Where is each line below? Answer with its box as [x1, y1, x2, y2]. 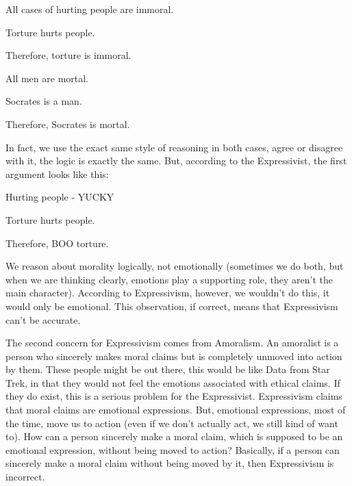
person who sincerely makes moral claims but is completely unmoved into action [5, 348, 342, 363]
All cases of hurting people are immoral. [5, 2, 174, 16]
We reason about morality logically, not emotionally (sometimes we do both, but [5, 259, 344, 273]
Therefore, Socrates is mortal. [5, 116, 130, 131]
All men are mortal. [5, 71, 89, 85]
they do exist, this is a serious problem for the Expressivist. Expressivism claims [5, 389, 342, 403]
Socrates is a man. [5, 94, 82, 108]
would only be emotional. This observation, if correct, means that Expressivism [5, 298, 338, 313]
